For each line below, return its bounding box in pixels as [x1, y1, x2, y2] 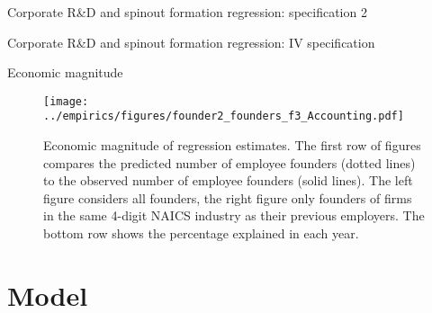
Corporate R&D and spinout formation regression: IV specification [7, 32, 375, 51]
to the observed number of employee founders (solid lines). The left [43, 171, 413, 190]
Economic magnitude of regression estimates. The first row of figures [43, 136, 421, 155]
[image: [43, 94, 89, 108]
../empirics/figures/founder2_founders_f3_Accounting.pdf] [43, 110, 404, 123]
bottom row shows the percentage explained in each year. [43, 224, 359, 243]
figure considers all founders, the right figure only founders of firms [43, 188, 412, 207]
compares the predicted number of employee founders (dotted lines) [43, 153, 416, 172]
